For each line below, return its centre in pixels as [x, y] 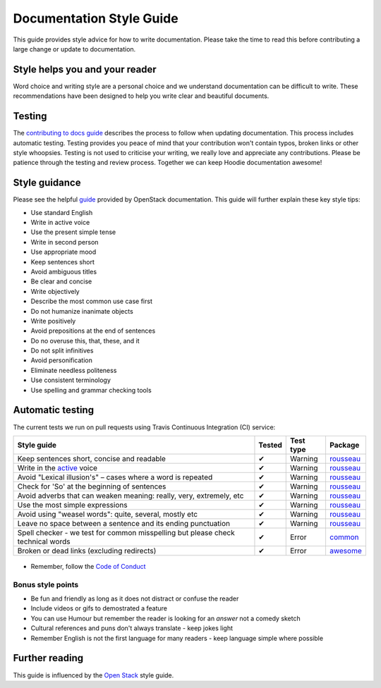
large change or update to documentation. [74, 49]
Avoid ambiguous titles [64, 271]
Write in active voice [60, 222]
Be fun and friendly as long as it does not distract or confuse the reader [135, 598]
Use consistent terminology [71, 380]
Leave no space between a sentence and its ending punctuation [124, 523]
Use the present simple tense [73, 232]
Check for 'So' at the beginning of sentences [92, 486]
